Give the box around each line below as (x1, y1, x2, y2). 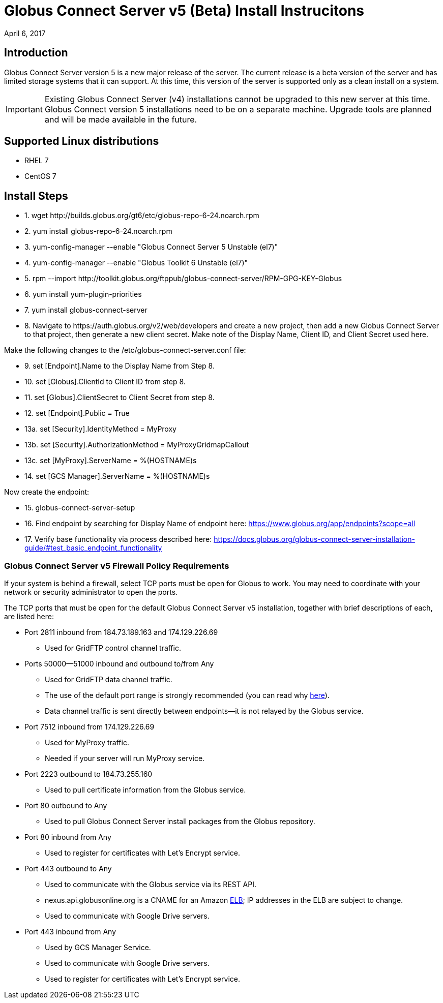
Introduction (4, 46, 68, 59)
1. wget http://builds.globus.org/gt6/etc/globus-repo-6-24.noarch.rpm (24, 211, 259, 220)
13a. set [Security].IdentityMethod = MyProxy (24, 424, 176, 434)
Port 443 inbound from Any (24, 927, 116, 936)
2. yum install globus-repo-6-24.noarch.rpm (24, 227, 172, 236)
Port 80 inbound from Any (24, 833, 111, 842)
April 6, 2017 (4, 28, 46, 38)
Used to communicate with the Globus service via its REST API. (45, 880, 256, 889)
